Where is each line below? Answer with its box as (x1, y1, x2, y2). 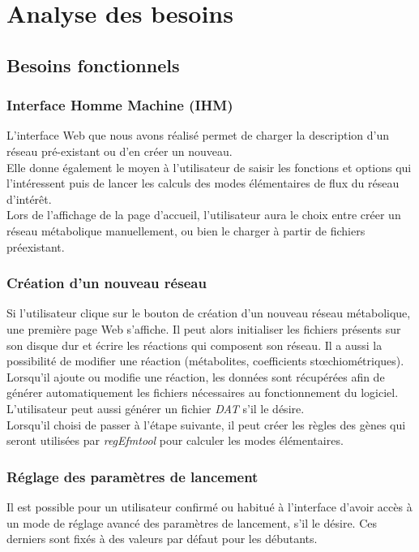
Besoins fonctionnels (6, 52, 180, 77)
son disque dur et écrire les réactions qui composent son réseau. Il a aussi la (6, 336, 383, 353)
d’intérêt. (6, 190, 52, 207)
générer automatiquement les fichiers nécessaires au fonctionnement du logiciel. (6, 384, 399, 401)
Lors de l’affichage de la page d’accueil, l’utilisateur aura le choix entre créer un (6, 206, 401, 223)
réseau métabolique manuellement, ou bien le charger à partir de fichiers (6, 222, 366, 239)
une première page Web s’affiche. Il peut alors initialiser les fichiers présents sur (6, 320, 401, 337)
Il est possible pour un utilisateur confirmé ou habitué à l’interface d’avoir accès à (6, 498, 413, 515)
